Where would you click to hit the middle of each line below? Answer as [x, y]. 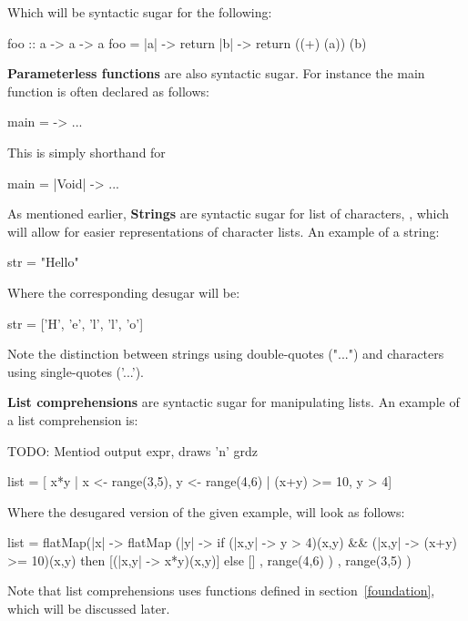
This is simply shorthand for [86, 152]
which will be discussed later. [89, 609]
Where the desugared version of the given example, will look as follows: [206, 511]
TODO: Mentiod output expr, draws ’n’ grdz [132, 450]
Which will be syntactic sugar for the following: [140, 12]
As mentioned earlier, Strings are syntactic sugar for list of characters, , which [229, 214]
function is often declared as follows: [108, 91]
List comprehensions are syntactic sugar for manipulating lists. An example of [234, 402]
